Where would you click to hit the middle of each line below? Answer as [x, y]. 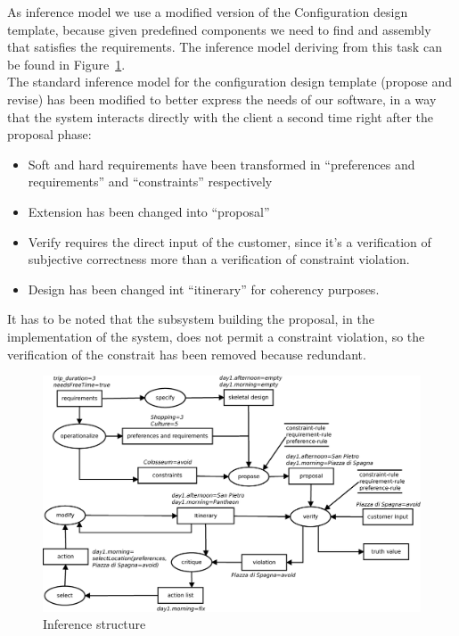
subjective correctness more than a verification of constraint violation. [219, 259]
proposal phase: [49, 134]
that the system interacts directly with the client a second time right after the [220, 116]
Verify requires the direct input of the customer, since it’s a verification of [229, 241]
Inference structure [94, 624]
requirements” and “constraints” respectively [150, 182]
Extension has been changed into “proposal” [149, 211]
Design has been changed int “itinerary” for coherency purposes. [204, 289]
